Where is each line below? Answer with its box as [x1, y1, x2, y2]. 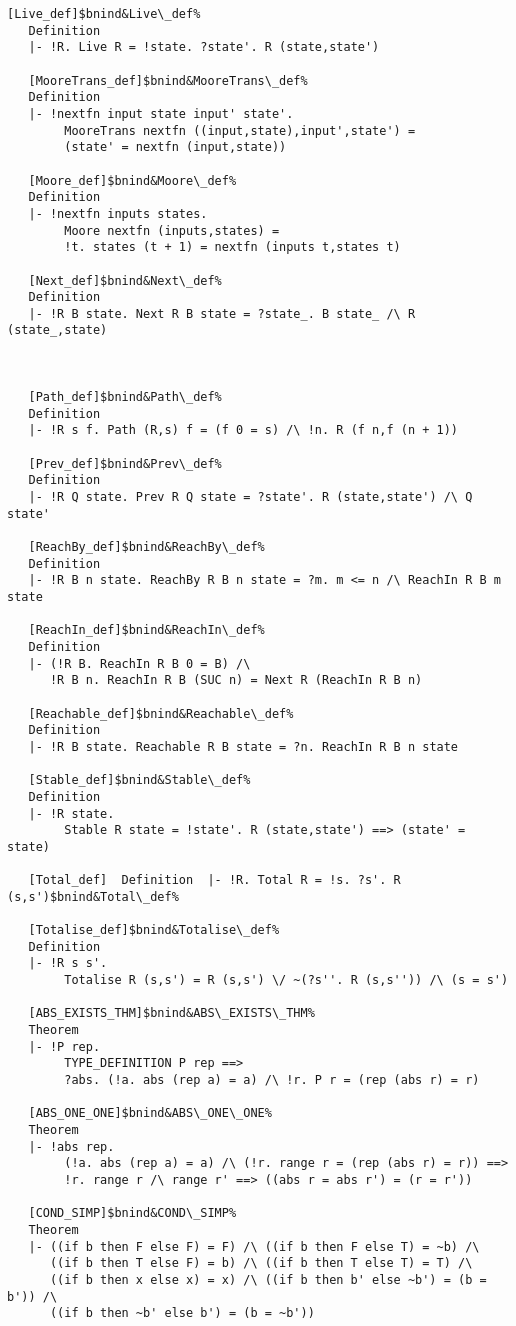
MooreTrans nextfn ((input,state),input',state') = [64, 123, 416, 138]
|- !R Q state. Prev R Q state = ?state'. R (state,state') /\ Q [28, 490, 473, 505]
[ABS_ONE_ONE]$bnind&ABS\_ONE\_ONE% [28, 1106, 272, 1121]
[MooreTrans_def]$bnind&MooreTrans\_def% [28, 73, 308, 88]
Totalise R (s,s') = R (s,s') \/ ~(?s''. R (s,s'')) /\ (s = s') [64, 973, 509, 988]
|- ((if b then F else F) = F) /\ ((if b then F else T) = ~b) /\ [28, 1239, 480, 1254]
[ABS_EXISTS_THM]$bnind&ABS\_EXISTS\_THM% [28, 1006, 315, 1021]
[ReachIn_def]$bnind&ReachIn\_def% [28, 623, 265, 638]
